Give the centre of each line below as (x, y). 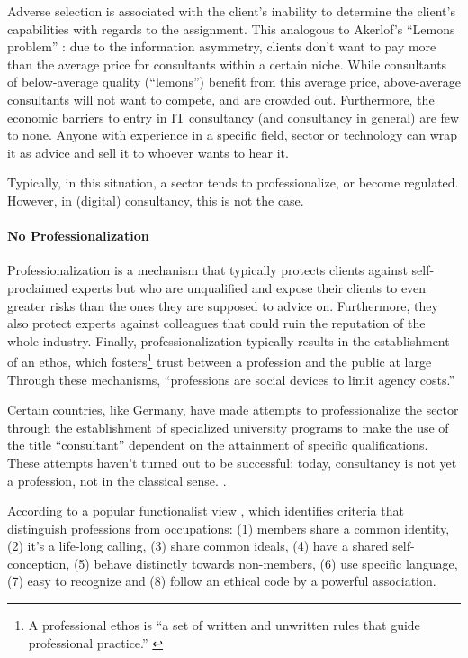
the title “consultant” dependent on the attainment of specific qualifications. (218, 445)
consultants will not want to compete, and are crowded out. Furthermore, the (221, 99)
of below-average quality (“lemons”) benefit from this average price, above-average (234, 82)
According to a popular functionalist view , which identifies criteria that (206, 511)
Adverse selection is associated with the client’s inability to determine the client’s (231, 11)
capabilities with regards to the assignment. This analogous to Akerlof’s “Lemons (231, 28)
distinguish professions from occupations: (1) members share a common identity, (229, 528)
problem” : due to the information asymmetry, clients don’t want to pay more (222, 46)
